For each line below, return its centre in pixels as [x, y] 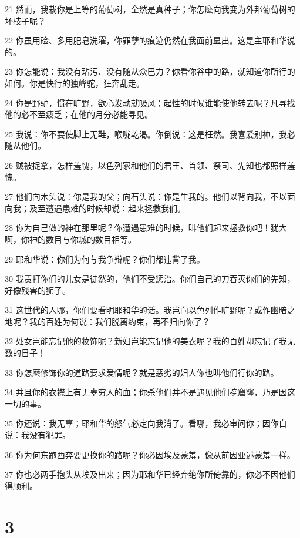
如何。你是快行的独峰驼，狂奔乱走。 [75, 83]
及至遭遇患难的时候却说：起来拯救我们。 [107, 208]
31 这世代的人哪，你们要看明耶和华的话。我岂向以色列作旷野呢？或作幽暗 [146, 310]
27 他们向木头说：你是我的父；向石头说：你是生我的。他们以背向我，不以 [146, 196]
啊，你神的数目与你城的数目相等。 [70, 239]
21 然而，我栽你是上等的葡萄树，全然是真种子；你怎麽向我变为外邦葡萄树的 [150, 9]
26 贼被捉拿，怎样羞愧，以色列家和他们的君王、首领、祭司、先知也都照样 [146, 165]
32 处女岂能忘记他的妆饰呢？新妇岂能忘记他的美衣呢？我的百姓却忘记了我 [146, 341]
